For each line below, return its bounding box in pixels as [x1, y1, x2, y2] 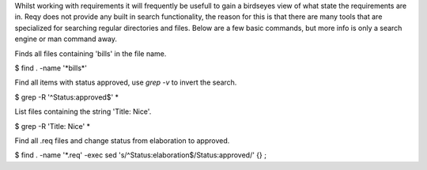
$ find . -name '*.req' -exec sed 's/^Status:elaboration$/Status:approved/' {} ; [14, 150, 266, 160]
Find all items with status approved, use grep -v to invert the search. [14, 77, 237, 87]
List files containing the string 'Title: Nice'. [14, 107, 152, 116]
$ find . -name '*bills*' [14, 63, 87, 73]
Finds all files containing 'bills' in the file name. [14, 48, 167, 59]
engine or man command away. [14, 34, 118, 43]
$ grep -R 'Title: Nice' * [14, 121, 91, 130]
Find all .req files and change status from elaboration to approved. [14, 135, 230, 145]
